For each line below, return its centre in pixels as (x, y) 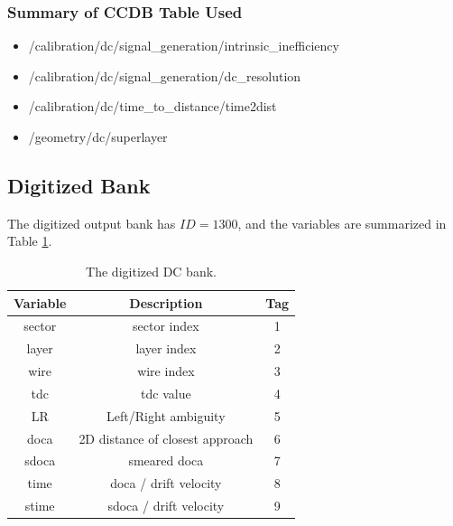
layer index (166, 348)
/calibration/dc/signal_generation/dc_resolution (165, 75)
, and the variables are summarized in (342, 223)
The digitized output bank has (92, 223)
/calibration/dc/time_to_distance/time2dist (153, 106)
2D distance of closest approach (166, 438)
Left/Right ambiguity (166, 415)
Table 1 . (30, 241)
